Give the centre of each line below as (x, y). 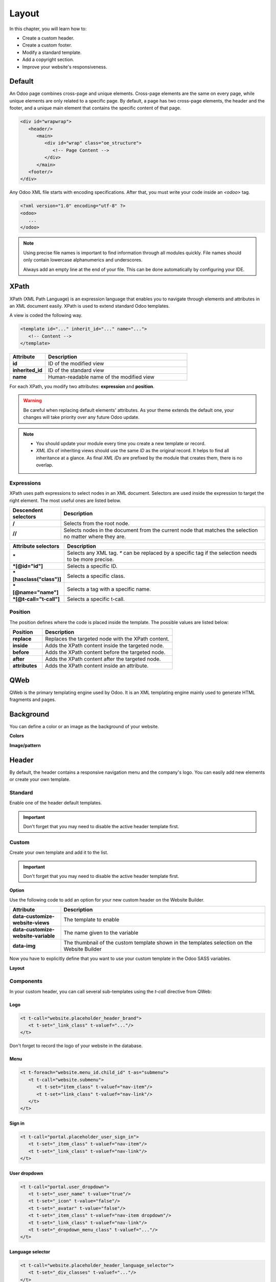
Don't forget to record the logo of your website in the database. (76, 1046)
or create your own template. (40, 779)
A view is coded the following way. (46, 315)
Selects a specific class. (96, 576)
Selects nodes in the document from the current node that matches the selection (161, 530)
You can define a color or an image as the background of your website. (84, 727)
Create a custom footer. (47, 45)
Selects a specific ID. (92, 566)
